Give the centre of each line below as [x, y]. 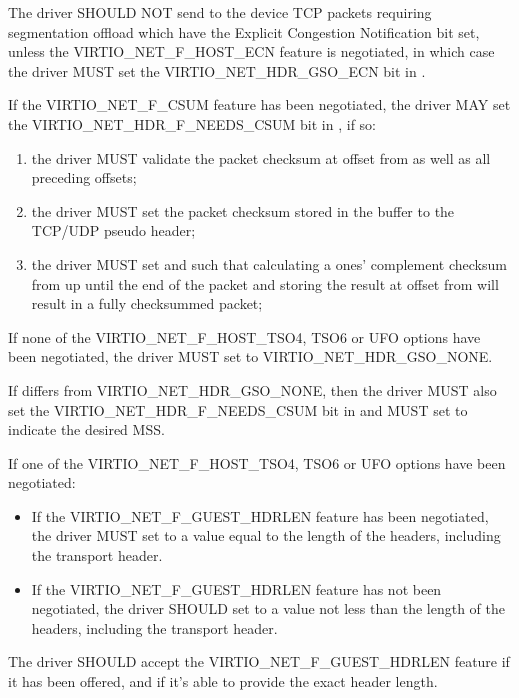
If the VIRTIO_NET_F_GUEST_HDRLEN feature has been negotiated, [260, 515]
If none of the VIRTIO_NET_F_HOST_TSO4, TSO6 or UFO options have [244, 336]
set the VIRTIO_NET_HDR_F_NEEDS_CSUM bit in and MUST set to [238, 409]
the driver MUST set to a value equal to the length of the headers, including [266, 535]
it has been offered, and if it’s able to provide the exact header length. [223, 681]
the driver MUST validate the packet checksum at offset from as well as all [261, 157]
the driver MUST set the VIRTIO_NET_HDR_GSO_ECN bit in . [217, 70]
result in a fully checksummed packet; [147, 303]
